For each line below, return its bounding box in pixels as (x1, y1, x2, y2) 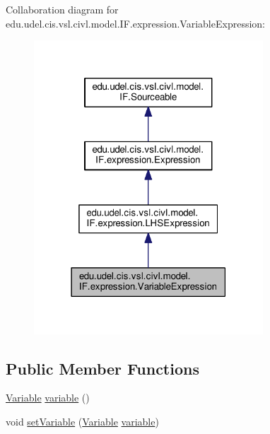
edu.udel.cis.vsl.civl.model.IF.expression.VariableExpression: (6, 16, 265, 30)
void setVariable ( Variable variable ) (6, 414, 159, 428)
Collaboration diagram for (6, 2, 119, 16)
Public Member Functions (6, 357, 199, 379)
